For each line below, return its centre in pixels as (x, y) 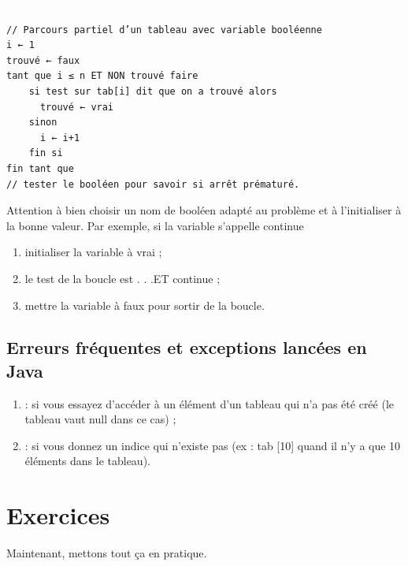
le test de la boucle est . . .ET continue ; (122, 278)
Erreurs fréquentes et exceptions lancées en (187, 347)
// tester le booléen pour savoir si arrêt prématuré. (153, 184)
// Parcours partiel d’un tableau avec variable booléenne (164, 30)
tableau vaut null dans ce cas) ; (100, 419)
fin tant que (40, 168)
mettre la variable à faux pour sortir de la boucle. (145, 305)
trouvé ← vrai (77, 107)
